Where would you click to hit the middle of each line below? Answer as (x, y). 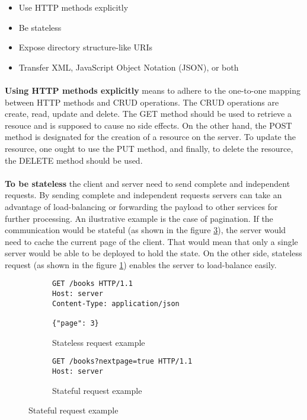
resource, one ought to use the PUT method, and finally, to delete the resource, (149, 148)
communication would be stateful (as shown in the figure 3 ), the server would (145, 230)
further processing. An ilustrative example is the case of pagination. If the (139, 218)
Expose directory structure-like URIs (85, 47)
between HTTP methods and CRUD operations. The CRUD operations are (142, 102)
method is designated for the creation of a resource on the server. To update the (150, 137)
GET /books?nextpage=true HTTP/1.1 (122, 362)
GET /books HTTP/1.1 (93, 284)
